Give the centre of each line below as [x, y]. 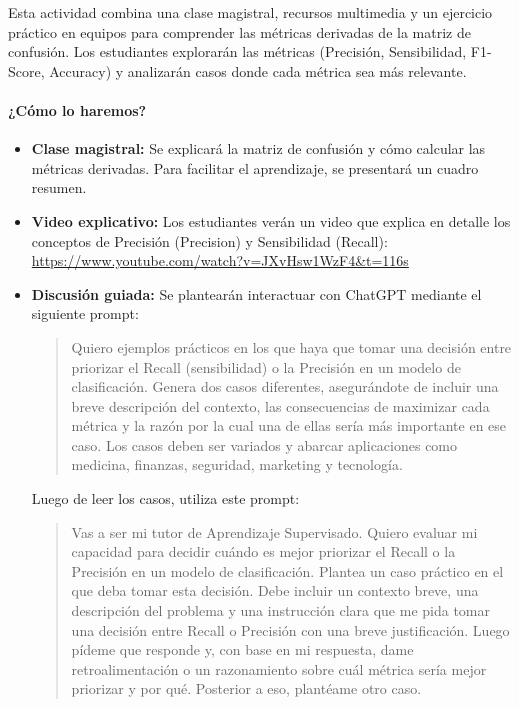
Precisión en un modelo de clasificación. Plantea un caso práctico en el [287, 570]
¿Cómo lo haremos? [77, 109]
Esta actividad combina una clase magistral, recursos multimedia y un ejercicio [250, 12]
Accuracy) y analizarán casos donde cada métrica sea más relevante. [258, 70]
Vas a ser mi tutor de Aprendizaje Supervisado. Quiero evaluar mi [274, 531]
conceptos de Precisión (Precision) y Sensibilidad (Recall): [209, 240]
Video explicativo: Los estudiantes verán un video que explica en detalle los [271, 220]
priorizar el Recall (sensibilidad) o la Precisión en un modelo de [266, 366]
